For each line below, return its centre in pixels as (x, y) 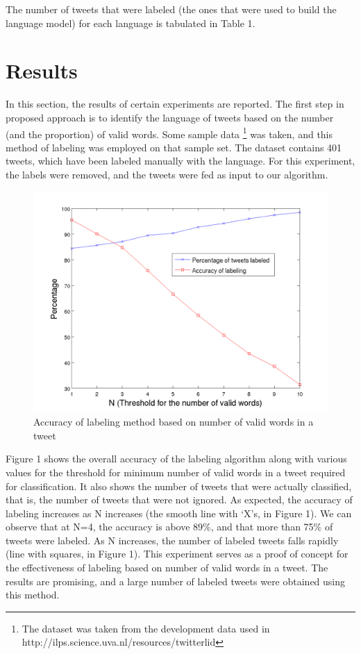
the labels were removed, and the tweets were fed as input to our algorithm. (167, 174)
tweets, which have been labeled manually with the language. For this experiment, (180, 161)
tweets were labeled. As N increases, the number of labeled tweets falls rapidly (172, 540)
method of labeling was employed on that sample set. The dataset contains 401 (174, 147)
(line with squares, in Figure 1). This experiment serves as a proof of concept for (177, 554)
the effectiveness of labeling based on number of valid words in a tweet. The (167, 568)
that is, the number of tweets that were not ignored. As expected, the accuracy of (179, 500)
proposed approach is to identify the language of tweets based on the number (170, 117)
